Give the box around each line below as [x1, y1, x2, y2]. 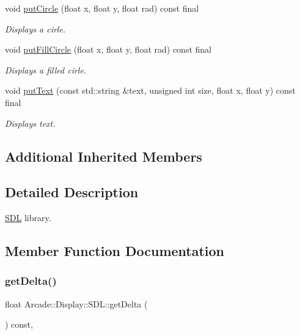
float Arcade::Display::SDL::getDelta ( [5, 297, 148, 310]
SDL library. [5, 211, 51, 224]
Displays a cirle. [5, 22, 66, 35]
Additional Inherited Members [5, 146, 202, 165]
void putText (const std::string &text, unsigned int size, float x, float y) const [5, 84, 296, 97]
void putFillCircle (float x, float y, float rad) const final [5, 43, 211, 56]
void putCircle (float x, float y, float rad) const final [5, 2, 199, 14]
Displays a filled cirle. [5, 63, 87, 76]
